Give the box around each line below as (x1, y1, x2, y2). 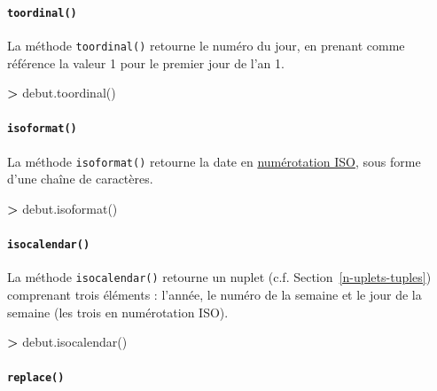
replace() (7, 371, 65, 385)
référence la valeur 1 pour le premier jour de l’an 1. (7, 53, 285, 72)
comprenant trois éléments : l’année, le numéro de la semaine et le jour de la (7, 285, 422, 303)
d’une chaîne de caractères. (7, 169, 153, 188)
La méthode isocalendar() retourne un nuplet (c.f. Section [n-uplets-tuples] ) (7, 268, 432, 286)
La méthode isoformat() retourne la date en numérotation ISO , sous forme (7, 152, 421, 170)
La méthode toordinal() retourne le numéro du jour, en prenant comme (7, 35, 405, 54)
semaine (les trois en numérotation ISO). (7, 302, 229, 321)
